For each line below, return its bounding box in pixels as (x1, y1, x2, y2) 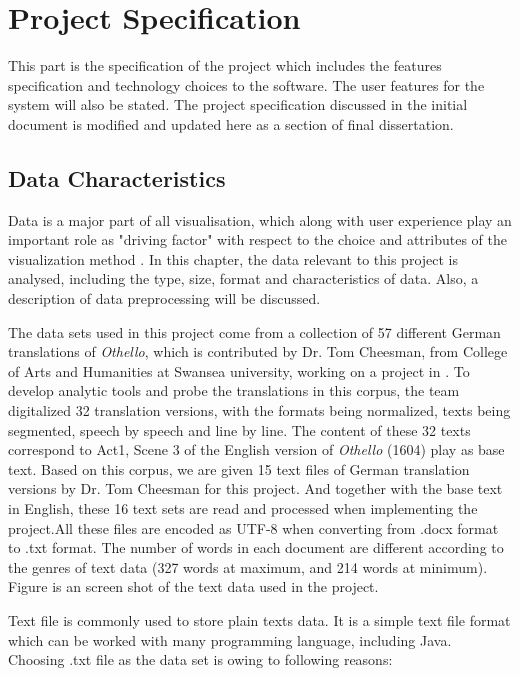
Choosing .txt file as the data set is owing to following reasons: (8, 649, 393, 670)
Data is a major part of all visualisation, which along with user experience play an (8, 209, 512, 230)
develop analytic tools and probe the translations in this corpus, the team (8, 380, 460, 401)
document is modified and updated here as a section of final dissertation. (8, 113, 454, 134)
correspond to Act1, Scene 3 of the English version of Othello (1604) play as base (8, 439, 505, 460)
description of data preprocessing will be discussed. (8, 288, 321, 309)
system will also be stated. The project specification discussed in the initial (8, 94, 468, 115)
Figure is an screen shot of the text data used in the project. (8, 576, 379, 597)
